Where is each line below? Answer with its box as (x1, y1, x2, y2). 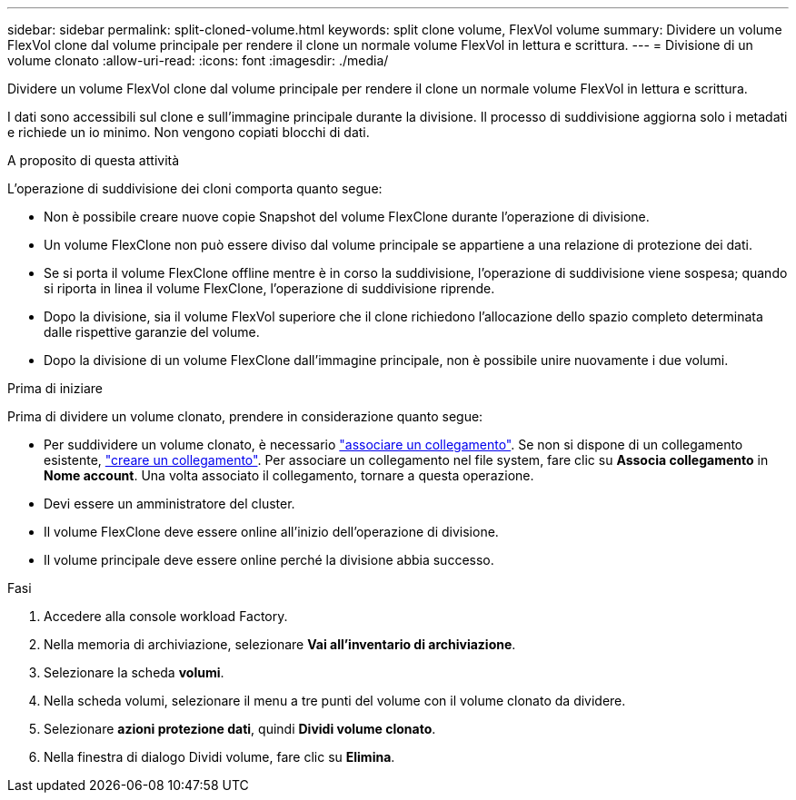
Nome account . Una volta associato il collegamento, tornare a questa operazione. (44, 468, 534, 483)
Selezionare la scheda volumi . (44, 665, 224, 680)
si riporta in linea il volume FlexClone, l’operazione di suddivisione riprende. (44, 281, 495, 296)
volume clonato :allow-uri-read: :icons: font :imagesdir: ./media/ (7, 53, 389, 68)
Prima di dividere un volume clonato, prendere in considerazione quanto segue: (7, 409, 483, 424)
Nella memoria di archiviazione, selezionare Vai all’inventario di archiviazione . (44, 637, 516, 652)
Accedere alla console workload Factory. (44, 608, 288, 624)
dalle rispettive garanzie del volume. (44, 324, 260, 340)
